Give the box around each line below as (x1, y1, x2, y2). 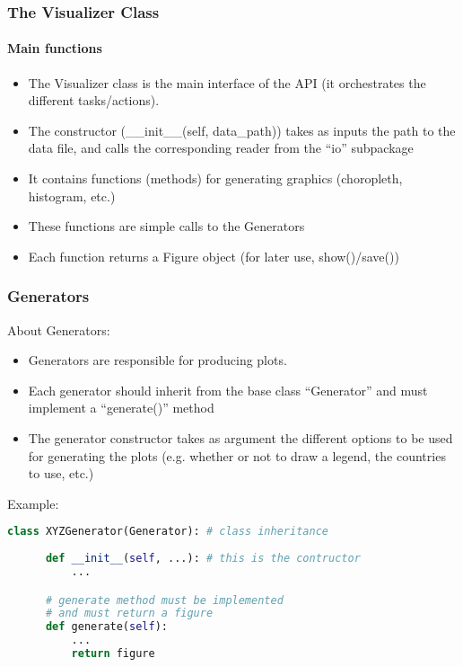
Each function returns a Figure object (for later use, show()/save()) (28, 246, 399, 265)
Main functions (7, 39, 102, 58)
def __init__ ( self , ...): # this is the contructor (45, 552, 361, 565)
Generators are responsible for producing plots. (28, 351, 287, 369)
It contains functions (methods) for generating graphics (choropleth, (28, 169, 403, 188)
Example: (7, 494, 59, 512)
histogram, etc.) (28, 186, 116, 205)
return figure (71, 647, 155, 661)
